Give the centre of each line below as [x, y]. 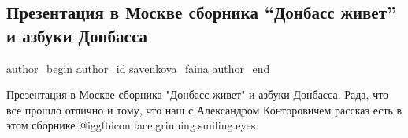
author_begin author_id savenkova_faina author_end [138, 68]
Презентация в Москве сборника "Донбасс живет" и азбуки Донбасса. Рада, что [198, 94]
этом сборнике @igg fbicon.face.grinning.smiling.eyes [131, 125]
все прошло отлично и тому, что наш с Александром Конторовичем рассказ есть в [204, 109]
